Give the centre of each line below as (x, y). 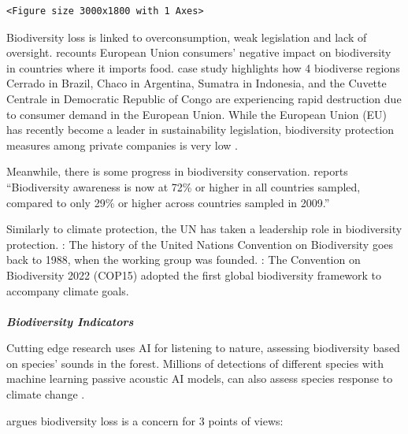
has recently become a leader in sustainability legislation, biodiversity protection (200, 130)
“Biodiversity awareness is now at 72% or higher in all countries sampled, (184, 186)
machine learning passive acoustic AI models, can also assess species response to (200, 378)
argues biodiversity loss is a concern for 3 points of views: (145, 420)
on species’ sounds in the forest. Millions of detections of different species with (195, 363)
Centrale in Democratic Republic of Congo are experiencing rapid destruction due (204, 98)
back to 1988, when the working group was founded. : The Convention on (184, 260)
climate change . (46, 394)
